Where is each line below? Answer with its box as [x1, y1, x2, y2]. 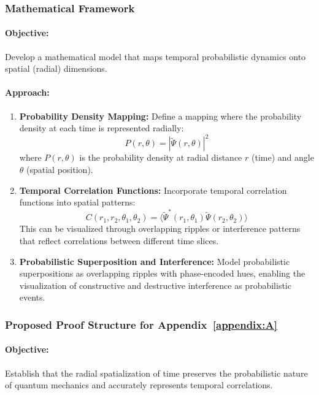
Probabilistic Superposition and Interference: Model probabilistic [19, 255, 290, 267]
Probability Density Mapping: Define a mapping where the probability [19, 109, 302, 122]
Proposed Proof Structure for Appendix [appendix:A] [5, 316, 277, 332]
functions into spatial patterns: [19, 196, 136, 209]
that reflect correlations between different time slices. [19, 234, 219, 247]
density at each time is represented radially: [19, 121, 184, 134]
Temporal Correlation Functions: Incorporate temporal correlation [19, 183, 287, 196]
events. [19, 291, 45, 304]
